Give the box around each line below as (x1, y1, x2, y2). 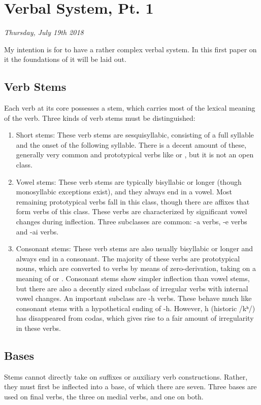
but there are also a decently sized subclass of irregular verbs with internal (16, 283, 248, 293)
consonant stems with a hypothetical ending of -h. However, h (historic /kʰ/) (16, 302, 255, 313)
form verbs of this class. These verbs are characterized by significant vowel (16, 206, 247, 217)
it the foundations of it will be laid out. (4, 54, 126, 64)
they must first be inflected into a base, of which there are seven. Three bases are (4, 381, 257, 392)
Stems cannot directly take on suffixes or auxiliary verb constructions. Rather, (4, 371, 248, 382)
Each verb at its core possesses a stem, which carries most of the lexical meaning (4, 103, 255, 113)
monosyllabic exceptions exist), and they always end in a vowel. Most (16, 186, 232, 197)
